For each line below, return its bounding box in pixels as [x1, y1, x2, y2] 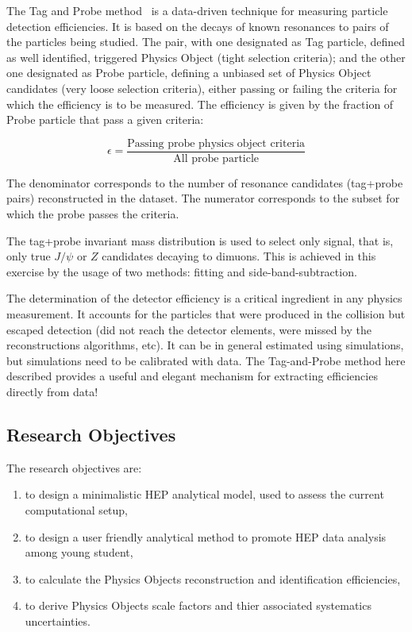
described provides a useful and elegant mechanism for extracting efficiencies [6, 368, 378, 384]
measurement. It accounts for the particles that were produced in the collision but [6, 305, 406, 322]
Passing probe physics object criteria [127, 137, 306, 149]
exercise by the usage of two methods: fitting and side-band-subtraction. [6, 263, 357, 279]
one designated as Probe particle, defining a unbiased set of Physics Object [6, 64, 372, 81]
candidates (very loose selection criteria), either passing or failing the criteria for [6, 79, 398, 96]
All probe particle [173, 152, 260, 164]
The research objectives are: [6, 459, 142, 476]
